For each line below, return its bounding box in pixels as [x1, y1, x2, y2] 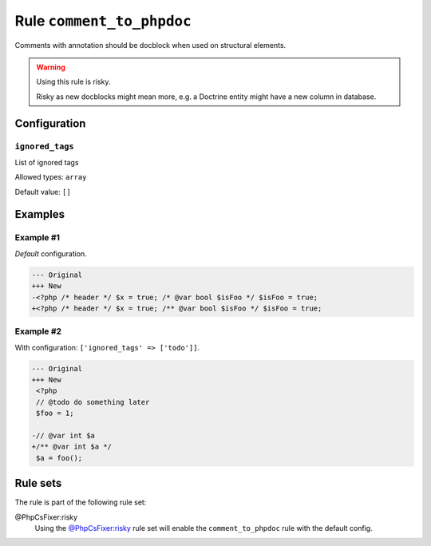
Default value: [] [14, 187, 71, 196]
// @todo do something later [36, 398, 150, 406]
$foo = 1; [36, 409, 74, 418]
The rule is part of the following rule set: [14, 497, 147, 507]
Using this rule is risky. [36, 77, 111, 87]
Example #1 [14, 232, 60, 243]
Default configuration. [14, 248, 87, 259]
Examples [14, 208, 65, 221]
